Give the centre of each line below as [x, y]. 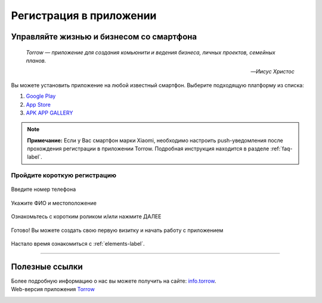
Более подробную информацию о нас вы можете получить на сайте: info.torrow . [114, 281]
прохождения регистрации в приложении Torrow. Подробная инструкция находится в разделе [148, 149]
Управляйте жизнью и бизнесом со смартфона [104, 37]
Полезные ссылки [47, 266]
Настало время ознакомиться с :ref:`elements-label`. [78, 243]
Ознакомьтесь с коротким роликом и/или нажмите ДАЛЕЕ [86, 217]
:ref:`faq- [281, 149]
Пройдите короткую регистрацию [64, 175]
